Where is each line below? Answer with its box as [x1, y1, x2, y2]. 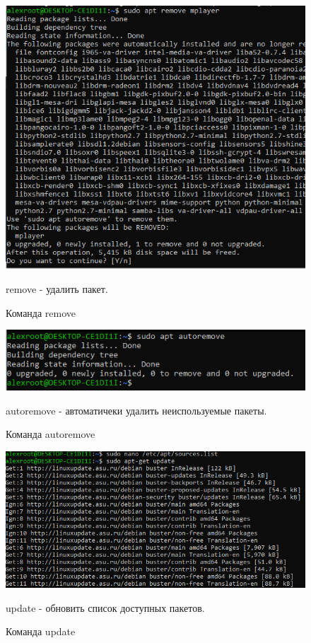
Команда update [6, 624, 76, 639]
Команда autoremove [6, 427, 95, 441]
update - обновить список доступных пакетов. [6, 600, 205, 615]
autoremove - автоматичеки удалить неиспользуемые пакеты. [6, 402, 267, 417]
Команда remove [6, 305, 76, 320]
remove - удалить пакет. [6, 281, 108, 296]
